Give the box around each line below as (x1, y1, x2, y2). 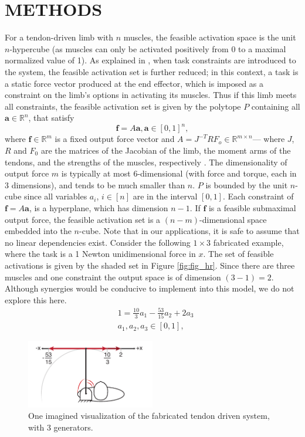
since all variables (24, 190, 87, 202)
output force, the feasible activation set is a (5, 213, 161, 225)
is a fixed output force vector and (55, 133, 175, 145)
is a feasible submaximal (208, 201, 296, 214)
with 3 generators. (28, 421, 93, 433)
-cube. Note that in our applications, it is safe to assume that (79, 225, 300, 237)
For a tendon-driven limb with (5, 31, 114, 43)
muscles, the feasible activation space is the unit (123, 31, 296, 43)
